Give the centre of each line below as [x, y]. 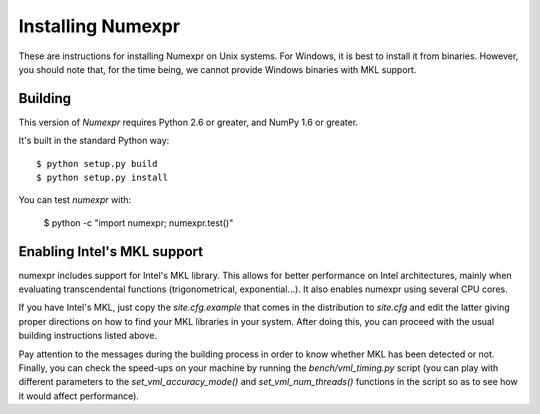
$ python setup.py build [97, 163]
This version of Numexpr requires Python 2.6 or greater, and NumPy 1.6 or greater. [188, 122]
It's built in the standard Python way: [94, 141]
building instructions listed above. [88, 336]
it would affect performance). [79, 396]
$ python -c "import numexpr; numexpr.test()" [138, 222]
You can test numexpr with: [75, 200]
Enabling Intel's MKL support [111, 251]
